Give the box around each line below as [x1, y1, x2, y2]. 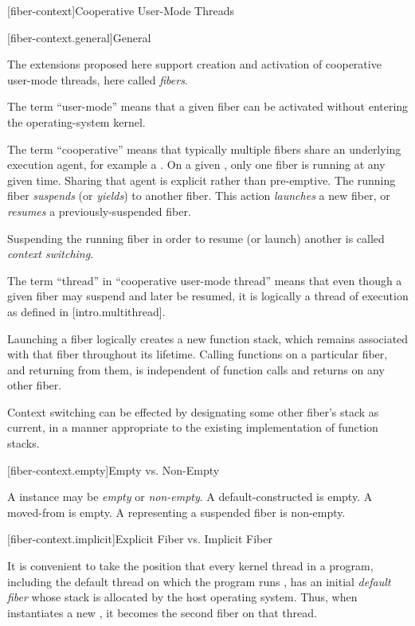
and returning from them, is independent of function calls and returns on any [7, 361, 385, 378]
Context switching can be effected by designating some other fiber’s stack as [7, 403, 379, 420]
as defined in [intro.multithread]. [7, 303, 166, 319]
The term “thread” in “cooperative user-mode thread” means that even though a [7, 272, 402, 288]
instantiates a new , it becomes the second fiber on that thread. [7, 604, 317, 620]
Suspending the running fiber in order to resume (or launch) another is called [7, 229, 385, 246]
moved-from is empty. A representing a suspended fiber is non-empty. [7, 503, 346, 520]
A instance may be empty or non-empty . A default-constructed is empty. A [7, 488, 373, 505]
